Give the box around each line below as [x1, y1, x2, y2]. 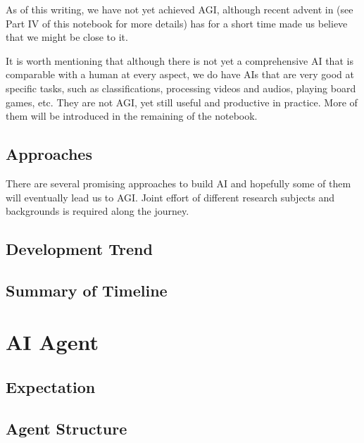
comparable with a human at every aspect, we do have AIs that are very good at [6, 67, 354, 82]
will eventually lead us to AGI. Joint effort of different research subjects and [6, 189, 335, 204]
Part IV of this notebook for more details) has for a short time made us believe [6, 15, 348, 30]
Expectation [6, 376, 96, 398]
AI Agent [6, 327, 99, 356]
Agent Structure [6, 417, 127, 439]
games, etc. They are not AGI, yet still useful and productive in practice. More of [6, 94, 358, 109]
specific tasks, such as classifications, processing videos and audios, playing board [6, 80, 356, 95]
